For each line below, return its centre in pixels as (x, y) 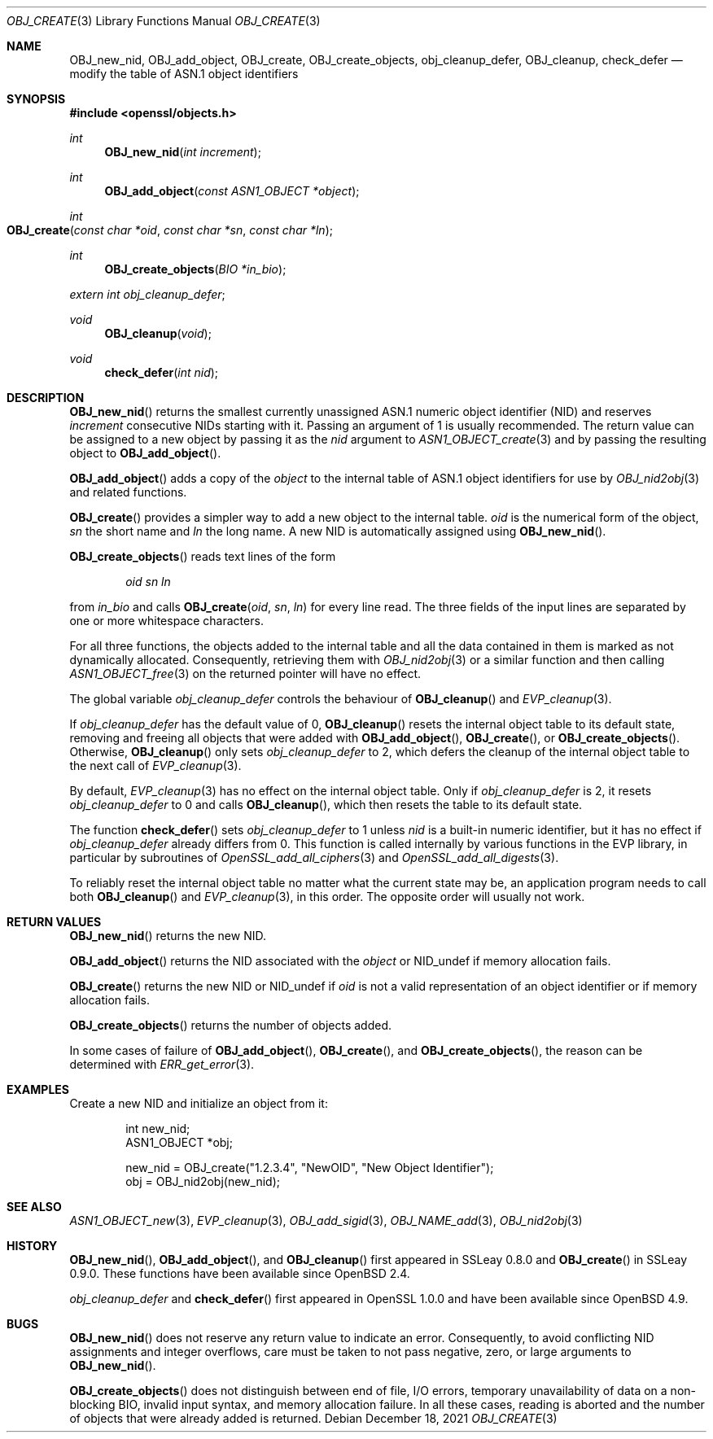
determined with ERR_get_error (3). (162, 1064)
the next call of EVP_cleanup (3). (155, 765)
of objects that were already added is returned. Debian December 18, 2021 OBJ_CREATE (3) (313, 1418)
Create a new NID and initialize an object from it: (199, 1103)
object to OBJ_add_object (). (145, 453)
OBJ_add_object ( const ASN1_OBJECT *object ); (232, 191)
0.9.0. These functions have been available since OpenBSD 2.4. (240, 1273)
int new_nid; (158, 1128)
